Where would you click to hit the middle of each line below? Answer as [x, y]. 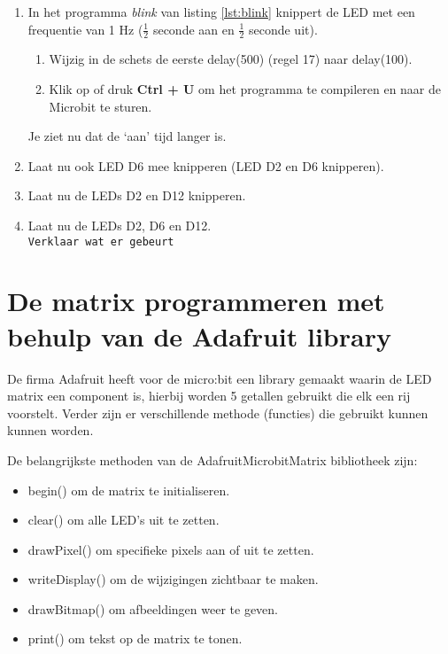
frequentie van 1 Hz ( [85, 29]
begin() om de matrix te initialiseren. [129, 490]
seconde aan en [193, 29]
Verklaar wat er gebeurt [101, 241]
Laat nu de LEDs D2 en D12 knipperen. [137, 195]
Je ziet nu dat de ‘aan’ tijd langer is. [127, 136]
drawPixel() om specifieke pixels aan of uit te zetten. [171, 549]
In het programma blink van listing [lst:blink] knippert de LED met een [221, 12]
